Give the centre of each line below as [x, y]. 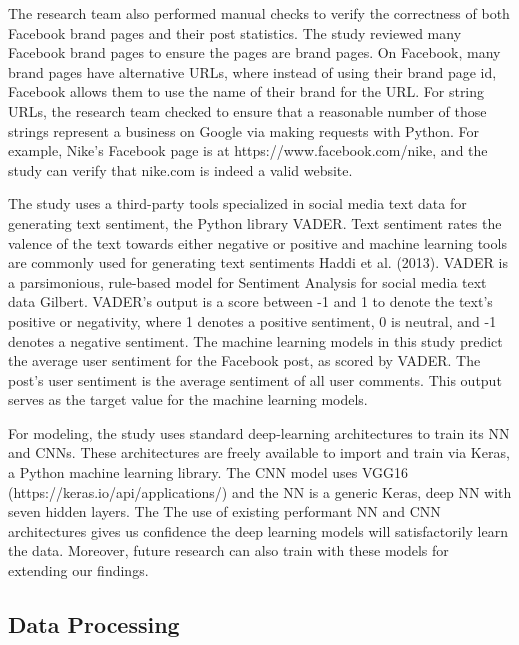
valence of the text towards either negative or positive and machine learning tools [257, 242]
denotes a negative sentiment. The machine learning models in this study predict [255, 340]
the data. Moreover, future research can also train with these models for [228, 550]
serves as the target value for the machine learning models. [188, 399]
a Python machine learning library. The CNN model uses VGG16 [208, 472]
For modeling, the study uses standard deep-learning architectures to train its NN [259, 432]
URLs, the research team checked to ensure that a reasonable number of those [247, 110]
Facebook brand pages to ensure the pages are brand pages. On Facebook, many [254, 52]
